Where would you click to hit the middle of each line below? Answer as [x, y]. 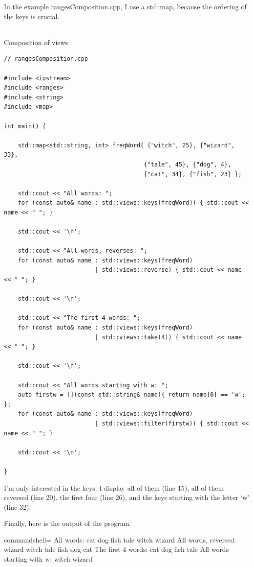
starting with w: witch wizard [48, 559]
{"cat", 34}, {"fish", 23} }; [193, 174]
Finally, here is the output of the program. [68, 523]
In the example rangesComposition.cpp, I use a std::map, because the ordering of [125, 6]
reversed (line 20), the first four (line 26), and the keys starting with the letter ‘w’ [127, 497]
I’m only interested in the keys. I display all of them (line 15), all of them [114, 487]
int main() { [25, 126]
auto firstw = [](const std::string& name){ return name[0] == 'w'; [131, 395]
